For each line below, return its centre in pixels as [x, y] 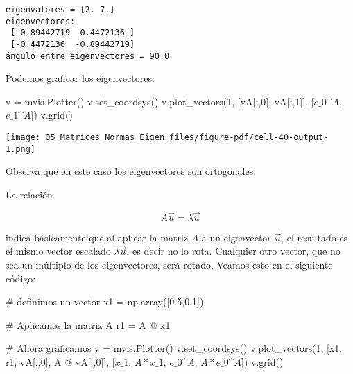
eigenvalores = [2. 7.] [60, 10]
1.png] [20, 149]
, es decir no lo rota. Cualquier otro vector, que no [233, 251]
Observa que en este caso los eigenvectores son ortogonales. [131, 171]
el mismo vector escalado [58, 251]
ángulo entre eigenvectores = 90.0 [88, 56]
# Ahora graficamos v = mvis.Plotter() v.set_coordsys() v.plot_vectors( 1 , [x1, [174, 348]
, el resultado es [315, 237]
